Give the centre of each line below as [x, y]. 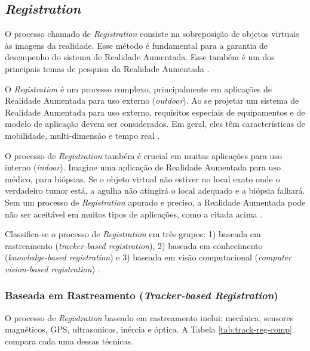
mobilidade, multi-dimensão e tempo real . [82, 135]
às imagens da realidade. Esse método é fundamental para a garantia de [136, 45]
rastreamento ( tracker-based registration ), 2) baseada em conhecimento [134, 245]
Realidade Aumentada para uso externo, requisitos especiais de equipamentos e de [155, 112]
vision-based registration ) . [53, 268]
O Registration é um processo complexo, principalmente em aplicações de [139, 88]
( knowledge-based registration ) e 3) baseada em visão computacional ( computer [148, 257]
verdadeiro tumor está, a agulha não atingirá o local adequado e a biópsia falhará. [155, 190]
